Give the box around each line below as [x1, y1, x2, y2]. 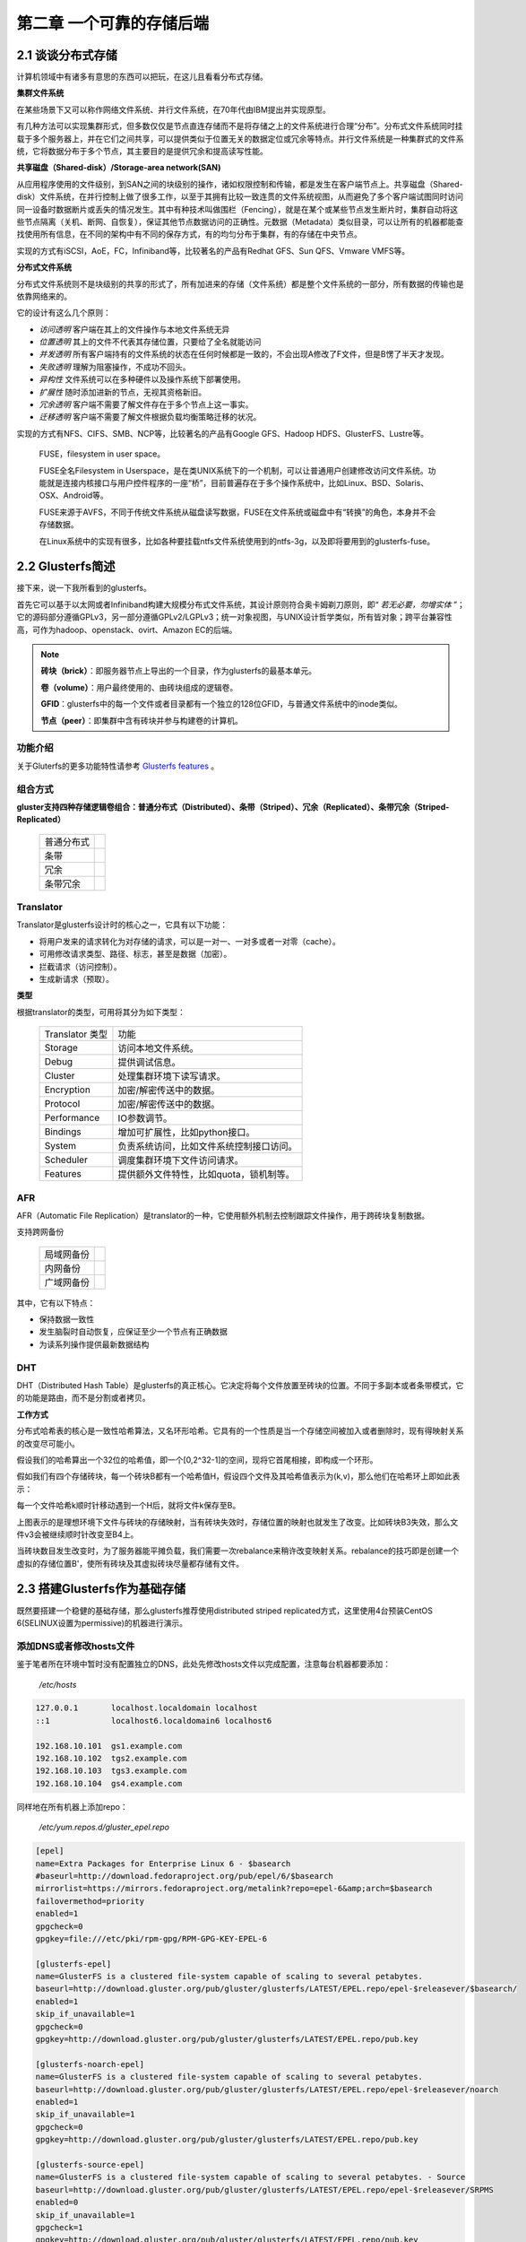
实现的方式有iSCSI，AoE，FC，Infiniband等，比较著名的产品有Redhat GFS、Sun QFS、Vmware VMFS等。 [16, 245, 410, 256]
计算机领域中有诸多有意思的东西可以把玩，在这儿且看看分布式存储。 [16, 72, 268, 83]
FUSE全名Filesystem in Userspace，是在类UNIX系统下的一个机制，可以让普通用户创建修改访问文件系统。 [39, 465, 428, 475]
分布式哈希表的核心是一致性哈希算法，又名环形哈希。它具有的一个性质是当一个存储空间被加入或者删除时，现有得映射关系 [16, 1426, 464, 1437]
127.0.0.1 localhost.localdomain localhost [35, 1703, 258, 1713]
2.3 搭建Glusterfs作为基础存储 [16, 1581, 186, 1596]
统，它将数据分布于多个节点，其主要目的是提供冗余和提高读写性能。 [16, 146, 268, 157]
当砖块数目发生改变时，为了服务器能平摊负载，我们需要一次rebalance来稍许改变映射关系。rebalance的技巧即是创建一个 [16, 1545, 459, 1556]
